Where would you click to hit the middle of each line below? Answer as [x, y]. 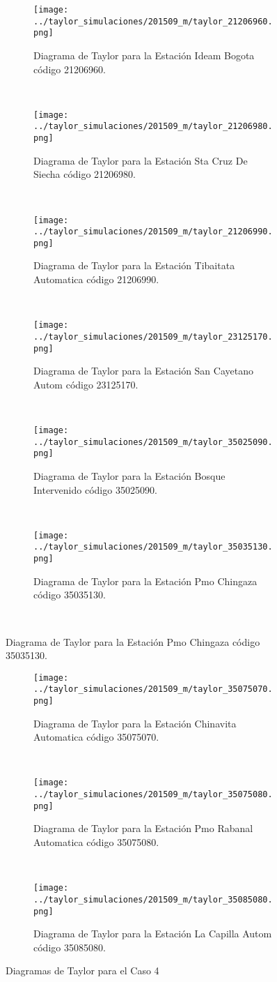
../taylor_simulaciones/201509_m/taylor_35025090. [153, 442]
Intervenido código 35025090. [95, 489]
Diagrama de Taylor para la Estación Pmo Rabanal [143, 828]
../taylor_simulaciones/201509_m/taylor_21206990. [153, 232]
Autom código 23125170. [86, 384]
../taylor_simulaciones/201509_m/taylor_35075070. [153, 689]
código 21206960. [70, 69]
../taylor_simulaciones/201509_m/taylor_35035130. [153, 547]
